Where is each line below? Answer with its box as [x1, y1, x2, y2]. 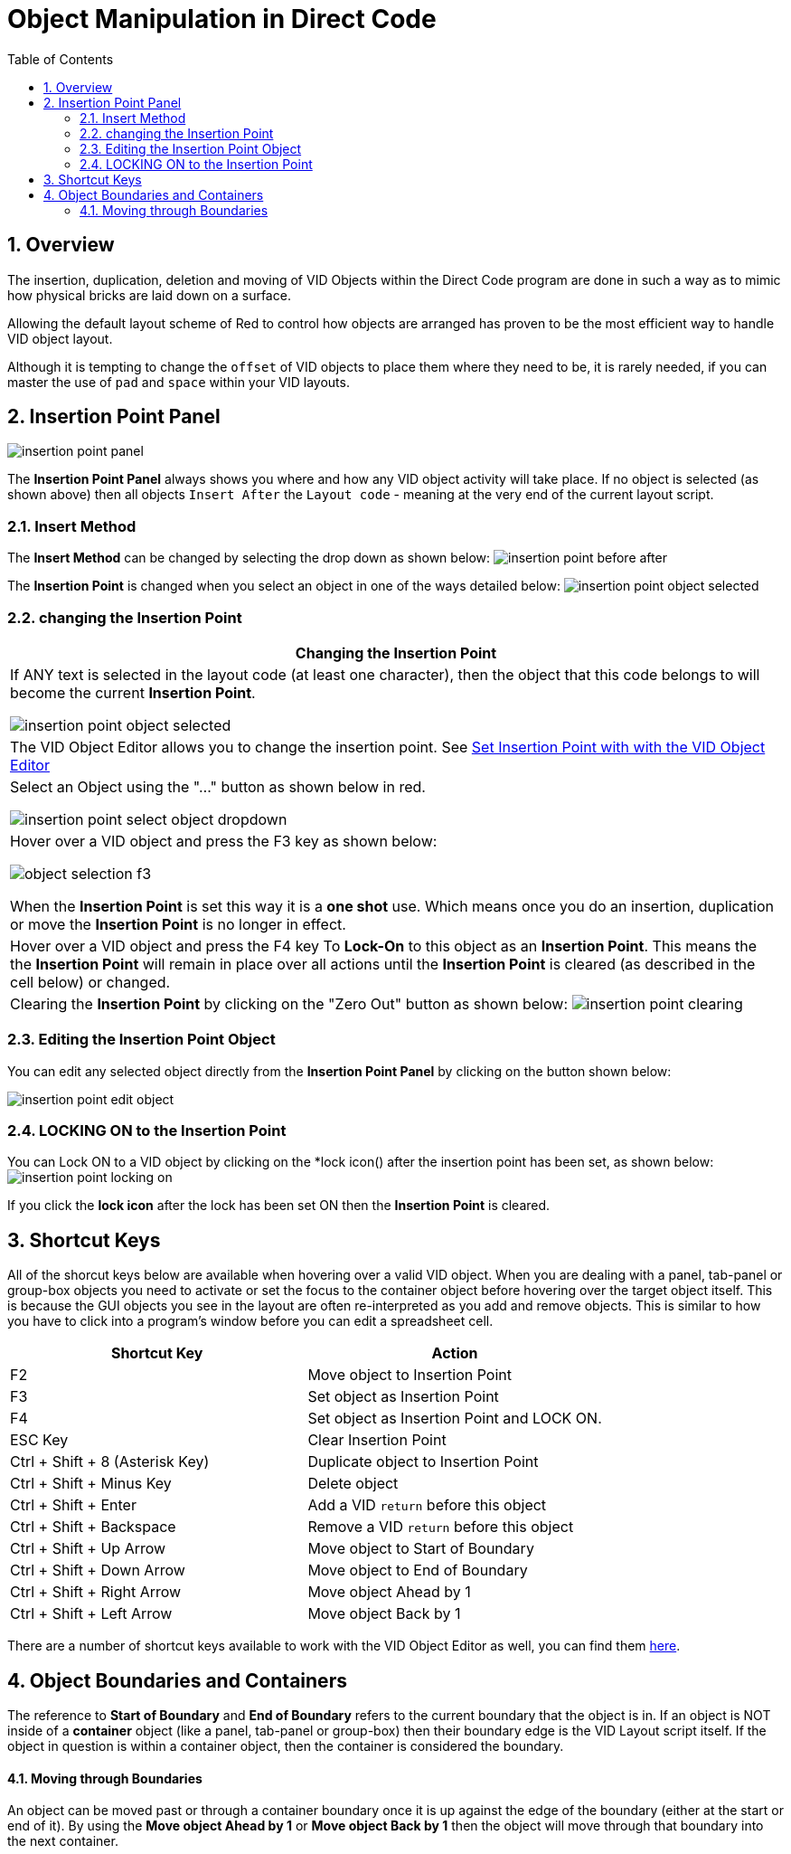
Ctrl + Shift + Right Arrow [10, 1583, 182, 1602]
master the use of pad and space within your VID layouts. [7, 374, 350, 390]
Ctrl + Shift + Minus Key [10, 1474, 172, 1493]
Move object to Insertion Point [307, 1366, 512, 1385]
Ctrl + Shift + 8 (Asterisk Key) [10, 1452, 210, 1471]
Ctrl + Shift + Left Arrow [10, 1604, 173, 1623]
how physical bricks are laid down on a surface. [7, 287, 291, 303]
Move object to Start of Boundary [307, 1539, 534, 1558]
